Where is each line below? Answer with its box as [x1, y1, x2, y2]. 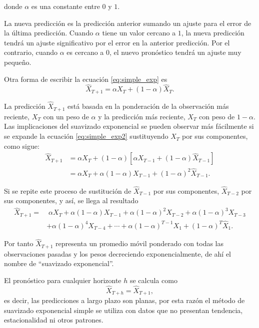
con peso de [198, 111, 235, 121]
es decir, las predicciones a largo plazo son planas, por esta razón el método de [4, 295, 245, 306]
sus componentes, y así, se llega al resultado [4, 195, 138, 206]
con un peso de [43, 111, 89, 121]
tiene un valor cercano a [102, 27, 176, 38]
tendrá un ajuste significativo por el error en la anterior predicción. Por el [4, 37, 230, 47]
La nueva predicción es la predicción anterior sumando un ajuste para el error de [4, 17, 251, 28]
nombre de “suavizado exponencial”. [4, 258, 114, 269]
